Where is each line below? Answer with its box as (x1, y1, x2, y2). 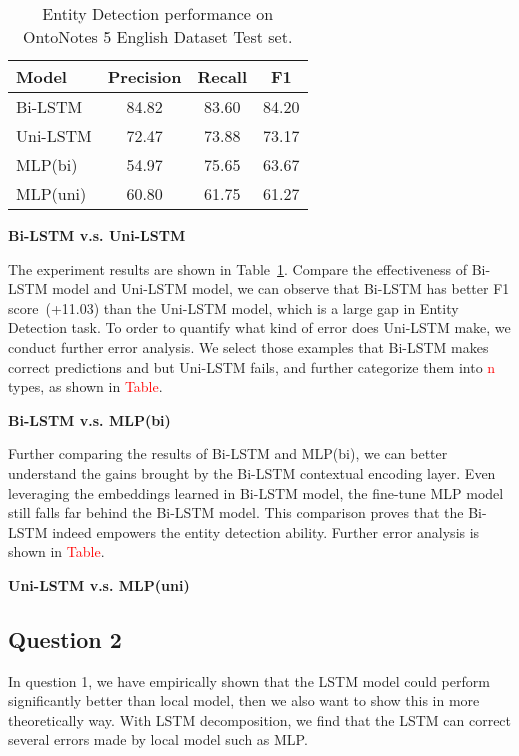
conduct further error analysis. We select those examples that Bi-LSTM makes (8, 336, 489, 357)
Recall (197, 65, 248, 88)
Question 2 (8, 623, 122, 654)
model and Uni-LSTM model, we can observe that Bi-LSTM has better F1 (52, 278, 510, 299)
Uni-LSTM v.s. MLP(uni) (8, 574, 190, 595)
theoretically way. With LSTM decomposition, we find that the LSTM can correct (8, 709, 512, 730)
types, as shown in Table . (8, 376, 163, 397)
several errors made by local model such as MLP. (8, 729, 308, 750)
